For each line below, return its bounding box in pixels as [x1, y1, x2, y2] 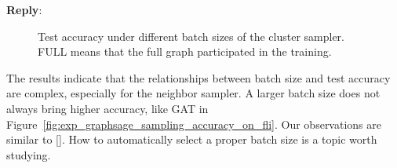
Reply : [6, 2, 42, 17]
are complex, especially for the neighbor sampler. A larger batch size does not [6, 85, 381, 101]
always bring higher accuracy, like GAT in [6, 100, 209, 116]
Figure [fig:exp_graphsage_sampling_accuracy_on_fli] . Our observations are [6, 115, 381, 132]
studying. [6, 146, 51, 163]
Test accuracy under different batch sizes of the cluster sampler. [38, 27, 344, 44]
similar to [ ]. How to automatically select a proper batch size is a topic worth [6, 131, 377, 148]
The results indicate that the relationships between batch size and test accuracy [6, 69, 391, 86]
